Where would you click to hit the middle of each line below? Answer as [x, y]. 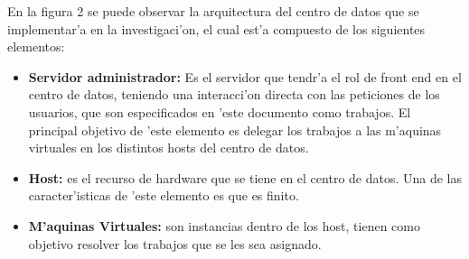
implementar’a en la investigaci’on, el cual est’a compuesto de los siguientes [216, 28]
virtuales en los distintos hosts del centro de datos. [169, 148]
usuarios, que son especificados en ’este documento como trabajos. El [220, 111]
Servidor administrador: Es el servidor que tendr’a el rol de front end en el [245, 76]
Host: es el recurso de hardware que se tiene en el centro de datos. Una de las [245, 177]
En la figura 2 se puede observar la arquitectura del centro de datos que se [213, 11]
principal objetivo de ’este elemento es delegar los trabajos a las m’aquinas [235, 129]
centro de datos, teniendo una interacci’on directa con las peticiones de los [234, 94]
